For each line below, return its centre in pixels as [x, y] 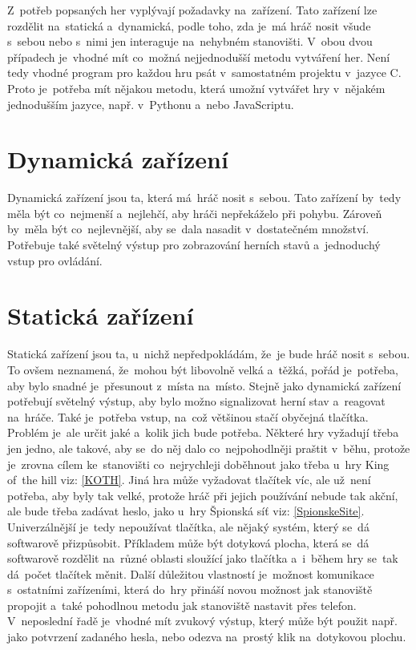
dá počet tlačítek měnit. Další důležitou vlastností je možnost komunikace [191, 573]
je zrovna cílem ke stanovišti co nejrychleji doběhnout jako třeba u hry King [198, 464]
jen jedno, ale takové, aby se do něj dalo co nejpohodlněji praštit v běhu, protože [209, 448]
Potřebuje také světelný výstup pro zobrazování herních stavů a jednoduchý [194, 245]
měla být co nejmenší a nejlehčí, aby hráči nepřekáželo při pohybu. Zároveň [195, 213]
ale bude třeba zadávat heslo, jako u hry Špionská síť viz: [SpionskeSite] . [186, 511]
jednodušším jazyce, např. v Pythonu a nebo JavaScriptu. [151, 104]
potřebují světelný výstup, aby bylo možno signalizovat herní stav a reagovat [196, 401]
